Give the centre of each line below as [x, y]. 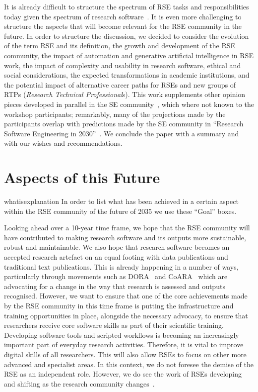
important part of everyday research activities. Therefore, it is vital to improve [124, 344]
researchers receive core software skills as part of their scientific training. [114, 325]
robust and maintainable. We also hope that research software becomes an [117, 247]
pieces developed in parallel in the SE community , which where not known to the [129, 104]
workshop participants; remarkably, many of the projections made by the [115, 114]
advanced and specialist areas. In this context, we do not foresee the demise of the [129, 364]
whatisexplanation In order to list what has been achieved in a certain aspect [121, 201]
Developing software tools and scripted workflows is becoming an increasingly [122, 335]
